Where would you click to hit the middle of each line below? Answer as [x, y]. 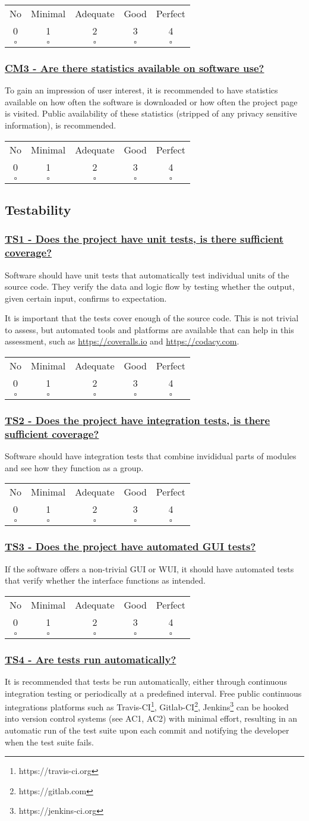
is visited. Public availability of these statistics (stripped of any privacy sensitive [151, 113]
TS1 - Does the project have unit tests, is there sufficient [144, 239]
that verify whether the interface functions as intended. [105, 580]
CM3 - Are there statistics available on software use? [135, 68]
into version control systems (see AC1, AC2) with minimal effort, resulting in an [151, 718]
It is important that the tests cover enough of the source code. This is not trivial [152, 318]
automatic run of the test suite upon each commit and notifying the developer [147, 730]
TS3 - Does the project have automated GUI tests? [130, 546]
